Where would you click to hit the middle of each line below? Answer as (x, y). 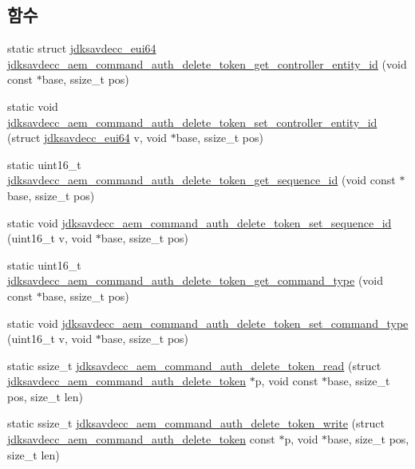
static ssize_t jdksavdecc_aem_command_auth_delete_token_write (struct (196, 423)
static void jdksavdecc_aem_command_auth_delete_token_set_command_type (208, 323)
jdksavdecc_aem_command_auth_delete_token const (141, 439)
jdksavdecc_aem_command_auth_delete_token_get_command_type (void (196, 280)
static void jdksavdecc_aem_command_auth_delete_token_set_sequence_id (200, 222)
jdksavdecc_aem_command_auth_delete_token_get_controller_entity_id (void (207, 63)
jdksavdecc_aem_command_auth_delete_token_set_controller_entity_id (192, 122)
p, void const (287, 381)
